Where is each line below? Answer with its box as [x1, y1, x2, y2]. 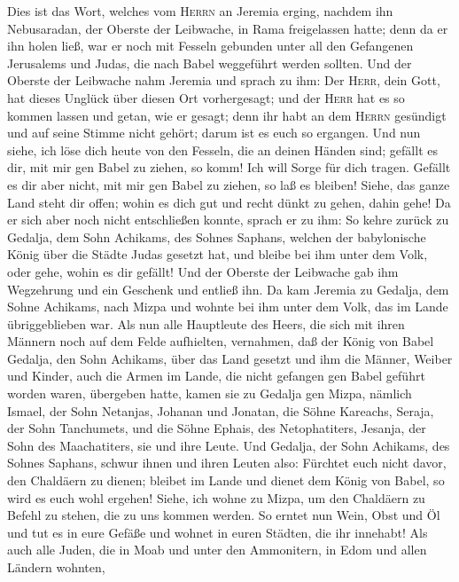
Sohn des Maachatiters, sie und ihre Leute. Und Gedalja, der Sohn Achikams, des [7, 436, 450, 454]
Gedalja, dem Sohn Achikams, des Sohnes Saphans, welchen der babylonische [7, 227, 426, 246]
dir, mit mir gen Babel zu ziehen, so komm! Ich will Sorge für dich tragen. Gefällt [7, 158, 451, 177]
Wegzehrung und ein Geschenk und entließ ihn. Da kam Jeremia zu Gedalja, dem [7, 279, 449, 298]
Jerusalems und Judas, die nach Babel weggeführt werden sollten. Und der [7, 53, 412, 72]
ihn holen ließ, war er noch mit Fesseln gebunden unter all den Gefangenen [7, 36, 414, 55]
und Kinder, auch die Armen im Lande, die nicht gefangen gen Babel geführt [7, 366, 425, 385]
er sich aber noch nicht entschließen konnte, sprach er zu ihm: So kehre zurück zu [7, 210, 449, 229]
